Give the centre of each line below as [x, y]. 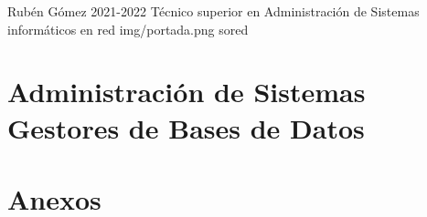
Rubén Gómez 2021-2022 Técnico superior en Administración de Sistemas [213, 11]
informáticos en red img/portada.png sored [128, 29]
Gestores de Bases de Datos [186, 127]
